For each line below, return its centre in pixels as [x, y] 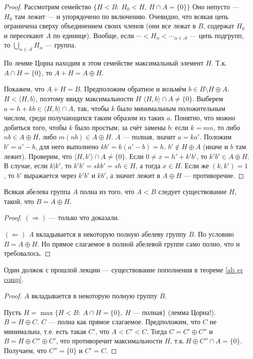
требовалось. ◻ [27, 253]
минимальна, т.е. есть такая [45, 331]
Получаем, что [25, 350]
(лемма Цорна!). [192, 312]
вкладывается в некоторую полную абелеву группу [111, 234]
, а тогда [148, 166]
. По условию [214, 234]
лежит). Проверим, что [38, 156]
